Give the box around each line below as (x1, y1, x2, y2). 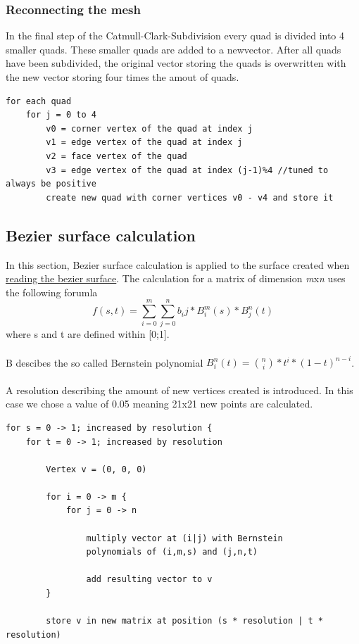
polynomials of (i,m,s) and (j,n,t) (86, 547, 258, 557)
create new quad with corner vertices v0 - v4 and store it (46, 192, 334, 203)
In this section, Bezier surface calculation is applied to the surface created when (6, 257, 350, 272)
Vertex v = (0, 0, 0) (46, 464, 147, 474)
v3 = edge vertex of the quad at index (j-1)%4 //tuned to (46, 165, 329, 175)
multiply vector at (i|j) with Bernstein (86, 533, 283, 543)
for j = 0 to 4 (25, 110, 96, 120)
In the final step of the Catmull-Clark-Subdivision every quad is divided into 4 (6, 28, 345, 43)
